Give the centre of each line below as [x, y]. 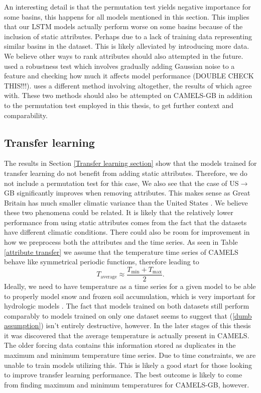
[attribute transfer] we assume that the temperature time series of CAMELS [121, 252]
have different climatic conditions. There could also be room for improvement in [127, 232]
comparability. [26, 115]
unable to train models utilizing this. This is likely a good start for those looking [128, 365]
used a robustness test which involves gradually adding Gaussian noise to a [119, 66]
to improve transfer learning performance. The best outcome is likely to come [123, 375]
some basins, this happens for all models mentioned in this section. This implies [127, 16]
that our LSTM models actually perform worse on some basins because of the [123, 26]
